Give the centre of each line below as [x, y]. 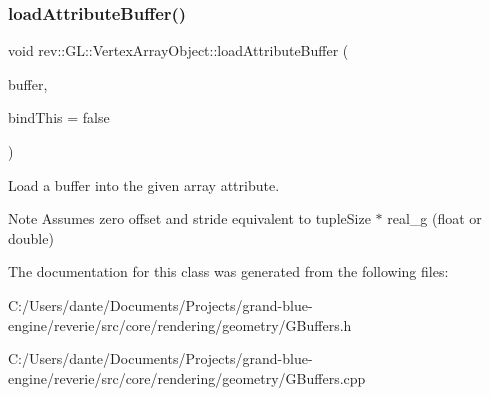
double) [31, 237]
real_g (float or [434, 218]
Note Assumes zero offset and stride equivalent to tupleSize [189, 218]
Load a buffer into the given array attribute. [144, 184]
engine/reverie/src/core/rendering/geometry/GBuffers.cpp [187, 377]
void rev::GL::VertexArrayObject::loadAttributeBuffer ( [178, 50]
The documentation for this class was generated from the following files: [228, 271]
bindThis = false [59, 117]
